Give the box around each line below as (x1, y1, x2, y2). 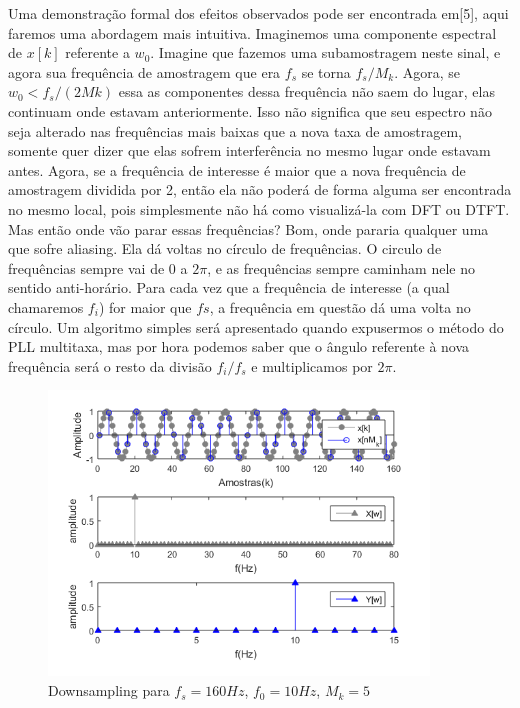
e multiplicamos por (251, 355, 373, 376)
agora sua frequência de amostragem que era (8, 61, 281, 82)
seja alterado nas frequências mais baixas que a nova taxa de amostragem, (8, 120, 462, 141)
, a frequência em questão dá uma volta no (209, 296, 471, 317)
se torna (301, 61, 351, 82)
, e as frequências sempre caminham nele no (207, 257, 475, 278)
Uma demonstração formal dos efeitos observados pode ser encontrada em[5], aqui (8, 3, 509, 23)
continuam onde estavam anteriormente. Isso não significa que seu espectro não (8, 100, 492, 121)
